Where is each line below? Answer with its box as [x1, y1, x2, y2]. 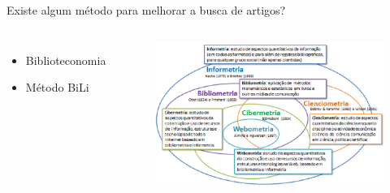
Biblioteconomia [25, 51, 106, 68]
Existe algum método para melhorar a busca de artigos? [6, 2, 286, 18]
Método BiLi [25, 79, 89, 96]
